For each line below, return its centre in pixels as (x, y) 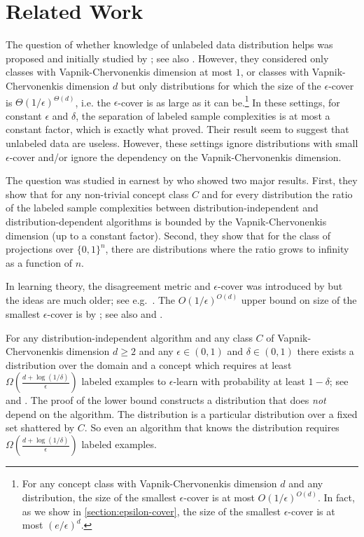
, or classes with (275, 72)
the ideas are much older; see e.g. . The (91, 300)
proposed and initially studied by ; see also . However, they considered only (167, 58)
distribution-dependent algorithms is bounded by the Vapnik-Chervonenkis (166, 221)
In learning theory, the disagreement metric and (108, 286)
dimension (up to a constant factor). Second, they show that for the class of (168, 235)
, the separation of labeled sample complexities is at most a (203, 115)
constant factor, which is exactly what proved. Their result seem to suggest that (177, 129)
